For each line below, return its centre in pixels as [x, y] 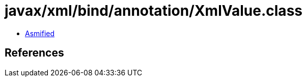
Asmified [40, 33]
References [34, 53]
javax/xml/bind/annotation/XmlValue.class [154, 11]
